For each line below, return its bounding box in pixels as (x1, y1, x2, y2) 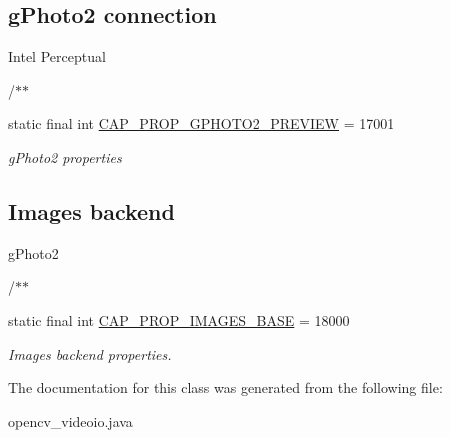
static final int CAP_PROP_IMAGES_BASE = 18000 (8, 309, 350, 330)
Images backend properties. (8, 343, 172, 364)
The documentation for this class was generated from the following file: (8, 377, 443, 398)
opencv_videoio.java (8, 410, 133, 431)
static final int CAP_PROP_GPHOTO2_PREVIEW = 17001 (8, 113, 395, 134)
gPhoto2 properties (8, 146, 122, 167)
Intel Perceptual (8, 46, 106, 67)
